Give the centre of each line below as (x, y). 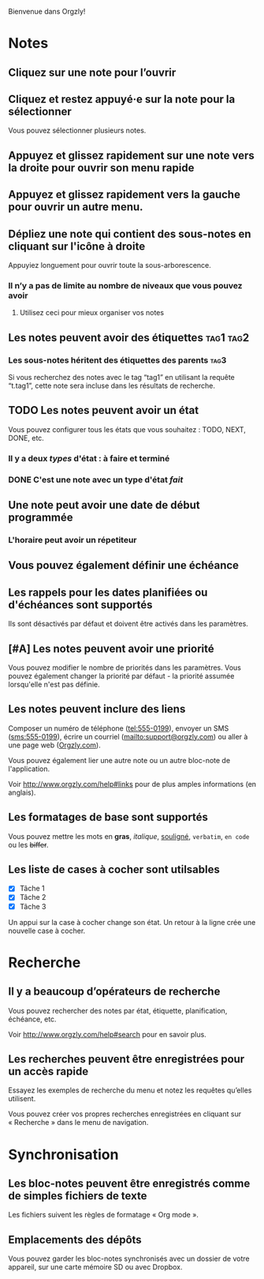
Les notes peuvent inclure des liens (97, 709)
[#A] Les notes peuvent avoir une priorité (111, 648)
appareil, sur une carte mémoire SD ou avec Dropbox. (95, 1267)
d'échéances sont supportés (80, 605)
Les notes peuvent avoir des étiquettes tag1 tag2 (129, 338)
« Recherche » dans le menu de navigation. (78, 1123)
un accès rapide (48, 1071)
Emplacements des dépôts (75, 1240)
